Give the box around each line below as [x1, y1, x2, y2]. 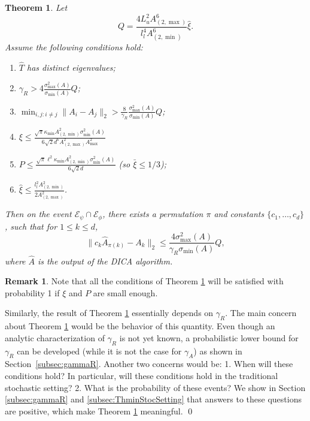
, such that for [5, 219, 57, 232]
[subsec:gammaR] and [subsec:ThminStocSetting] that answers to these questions [5, 393, 302, 405]
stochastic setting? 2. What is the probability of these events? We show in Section [5, 381, 306, 393]
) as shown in [193, 344, 242, 357]
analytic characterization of [5, 331, 105, 344]
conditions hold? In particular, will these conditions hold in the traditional [5, 369, 278, 381]
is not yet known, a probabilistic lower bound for [119, 331, 299, 344]
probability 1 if [5, 286, 60, 299]
